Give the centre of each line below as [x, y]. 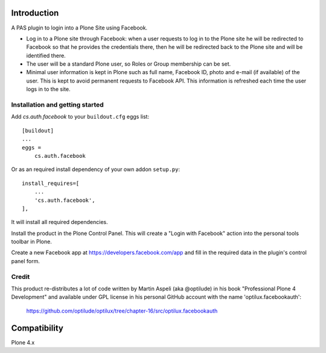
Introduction [35, 13]
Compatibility [37, 328]
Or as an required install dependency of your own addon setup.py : [96, 169]
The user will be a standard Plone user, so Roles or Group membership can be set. [129, 64]
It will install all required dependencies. [59, 222]
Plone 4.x [23, 342]
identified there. [46, 55]
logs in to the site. [48, 89]
